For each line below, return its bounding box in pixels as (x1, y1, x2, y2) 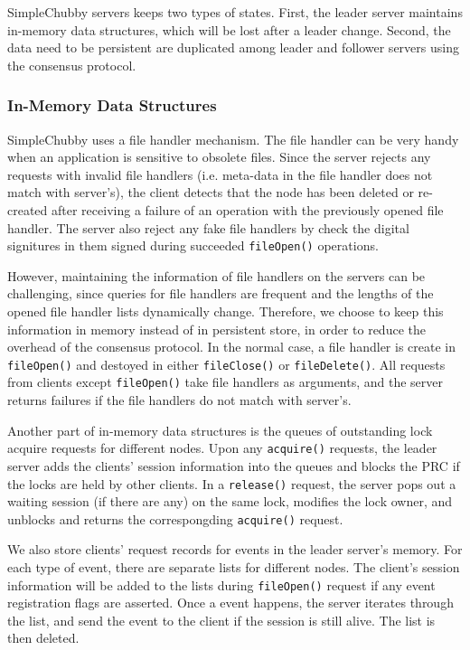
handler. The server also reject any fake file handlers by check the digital (7, 218, 409, 237)
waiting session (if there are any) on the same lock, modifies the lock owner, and (7, 492, 453, 511)
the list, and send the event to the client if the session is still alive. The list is (7, 610, 436, 629)
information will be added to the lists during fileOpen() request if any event (7, 575, 436, 594)
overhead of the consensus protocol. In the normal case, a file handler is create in (7, 337, 456, 356)
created (7, 200, 48, 219)
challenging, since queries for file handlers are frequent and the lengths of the (7, 284, 434, 303)
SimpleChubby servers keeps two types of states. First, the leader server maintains (7, 3, 463, 21)
